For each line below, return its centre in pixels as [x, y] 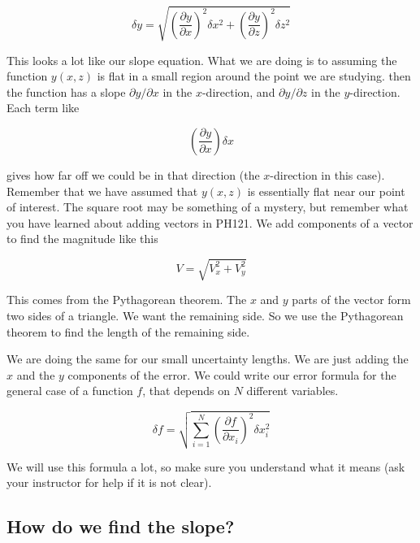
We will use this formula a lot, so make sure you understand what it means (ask [206, 466]
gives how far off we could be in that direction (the [133, 174]
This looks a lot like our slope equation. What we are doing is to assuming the [202, 60]
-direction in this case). [327, 174]
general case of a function [70, 391]
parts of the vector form [351, 300]
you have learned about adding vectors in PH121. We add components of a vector [210, 222]
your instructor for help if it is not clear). [109, 482]
